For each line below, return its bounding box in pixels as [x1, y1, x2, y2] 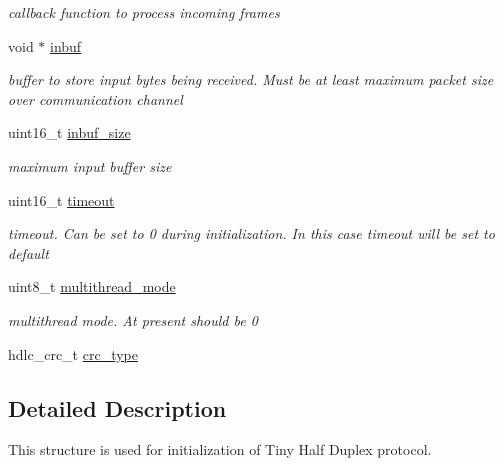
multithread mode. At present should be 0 [8, 309, 258, 330]
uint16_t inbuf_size [8, 122, 131, 143]
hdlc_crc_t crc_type [8, 343, 138, 364]
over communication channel [8, 88, 183, 109]
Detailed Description [8, 392, 227, 423]
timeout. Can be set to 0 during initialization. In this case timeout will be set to [8, 223, 495, 244]
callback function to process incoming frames [8, 2, 280, 22]
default [8, 242, 49, 263]
